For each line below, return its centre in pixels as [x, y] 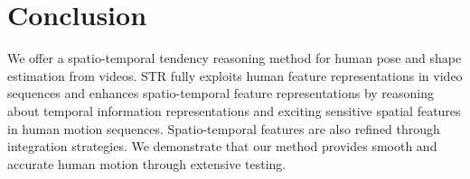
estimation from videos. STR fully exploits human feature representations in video [235, 75]
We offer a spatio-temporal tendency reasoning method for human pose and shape [235, 58]
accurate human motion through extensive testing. [147, 163]
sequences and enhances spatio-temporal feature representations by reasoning [221, 93]
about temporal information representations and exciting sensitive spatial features [234, 110]
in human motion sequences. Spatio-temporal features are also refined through [224, 128]
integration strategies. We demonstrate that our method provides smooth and [222, 146]
